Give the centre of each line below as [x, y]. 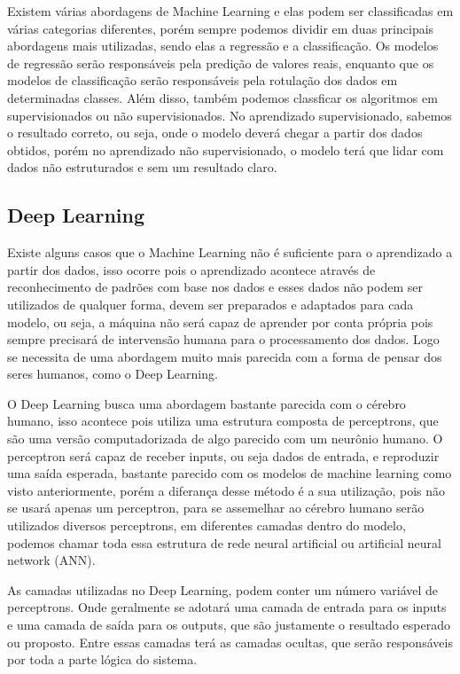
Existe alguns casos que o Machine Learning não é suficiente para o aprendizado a [230, 252]
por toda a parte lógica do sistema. [102, 659]
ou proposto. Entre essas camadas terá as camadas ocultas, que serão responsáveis [230, 642]
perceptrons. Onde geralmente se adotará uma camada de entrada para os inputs [227, 607]
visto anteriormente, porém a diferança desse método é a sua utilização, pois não [226, 490]
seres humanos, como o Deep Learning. [113, 374]
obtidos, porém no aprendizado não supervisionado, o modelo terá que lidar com [226, 149]
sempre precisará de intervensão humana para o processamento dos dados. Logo [223, 339]
